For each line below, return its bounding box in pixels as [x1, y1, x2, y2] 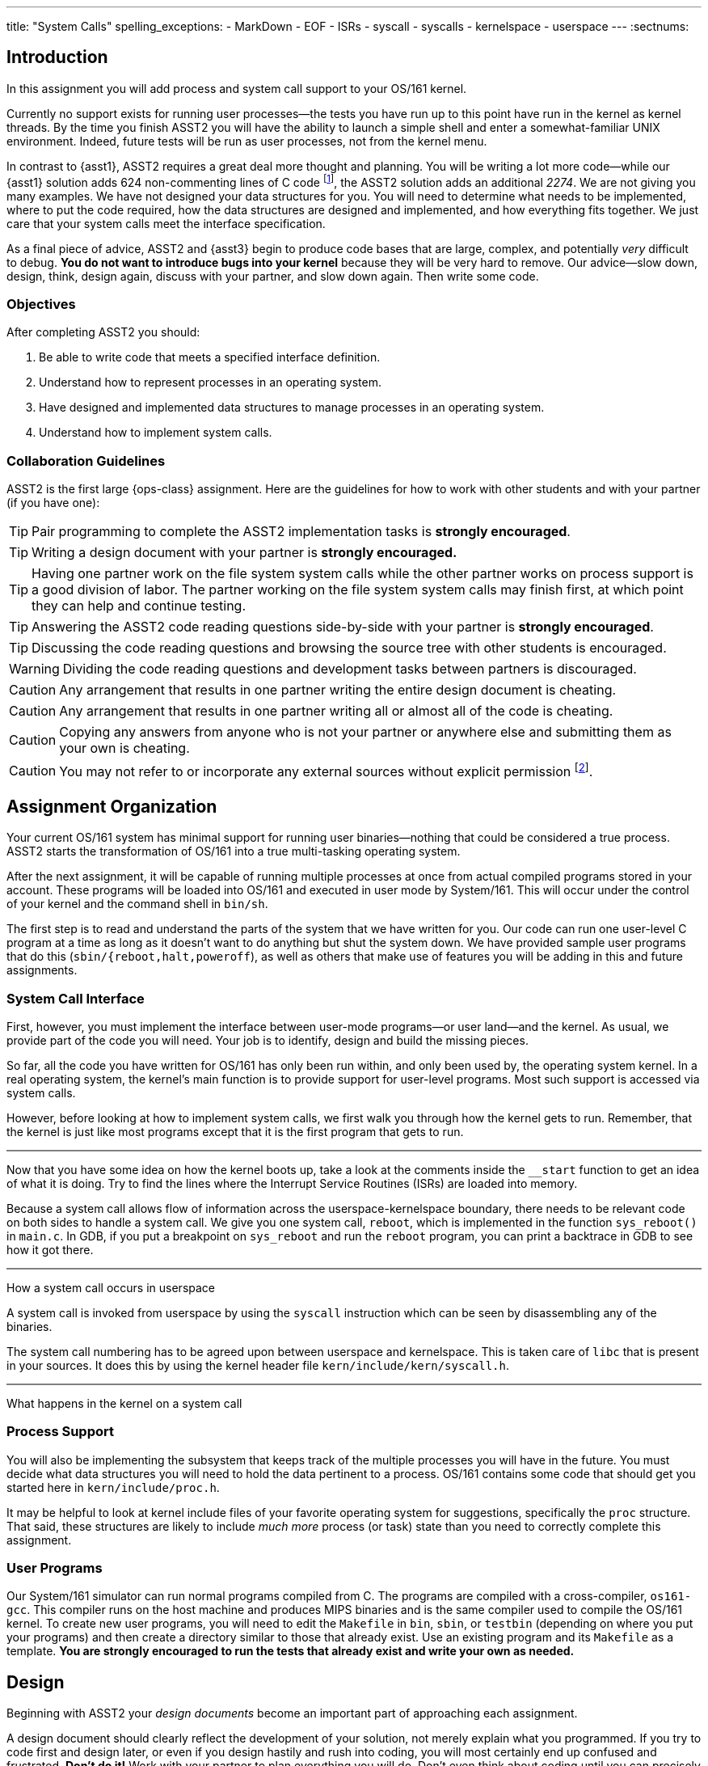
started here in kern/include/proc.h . [6, 1480, 220, 1494]
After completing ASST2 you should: [6, 325, 200, 340]
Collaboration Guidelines [6, 452, 166, 469]
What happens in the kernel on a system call [6, 1396, 242, 1410]
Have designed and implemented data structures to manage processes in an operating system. [39, 400, 545, 415]
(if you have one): [6, 496, 100, 509]
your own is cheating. [59, 740, 190, 756]
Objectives [6, 295, 76, 312]
